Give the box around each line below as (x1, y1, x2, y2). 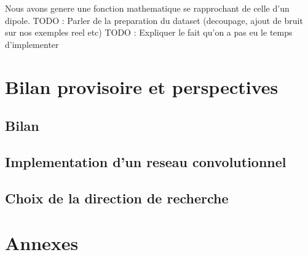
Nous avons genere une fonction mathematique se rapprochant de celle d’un (5, 2, 290, 14)
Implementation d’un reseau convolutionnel (5, 152, 286, 171)
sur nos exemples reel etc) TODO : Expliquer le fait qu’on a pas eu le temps (5, 26, 293, 39)
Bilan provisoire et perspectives (5, 74, 278, 99)
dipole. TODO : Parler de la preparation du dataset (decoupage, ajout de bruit (5, 14, 303, 26)
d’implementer (5, 37, 59, 50)
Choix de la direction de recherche (5, 188, 229, 207)
